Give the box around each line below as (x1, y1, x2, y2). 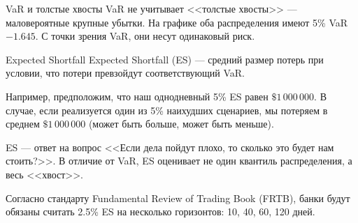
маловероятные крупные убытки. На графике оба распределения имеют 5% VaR (6, 15, 348, 29)
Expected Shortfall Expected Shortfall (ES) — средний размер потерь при (6, 52, 324, 66)
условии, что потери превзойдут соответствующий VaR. (6, 66, 245, 80)
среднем (6, 116, 40, 131)
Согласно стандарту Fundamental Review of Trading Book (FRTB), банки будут (6, 190, 350, 205)
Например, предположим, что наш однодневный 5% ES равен (6, 89, 268, 103)
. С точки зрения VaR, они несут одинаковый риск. (35, 29, 255, 43)
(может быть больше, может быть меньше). (88, 116, 274, 131)
